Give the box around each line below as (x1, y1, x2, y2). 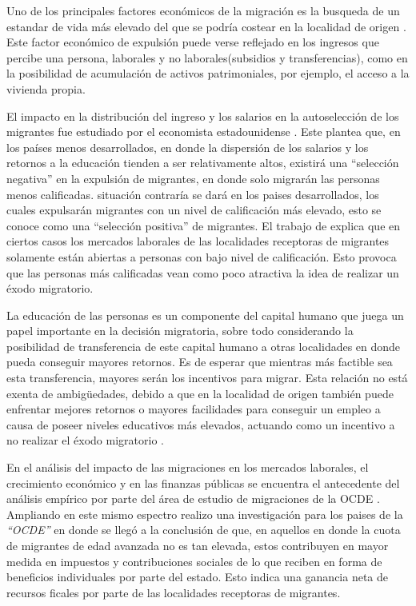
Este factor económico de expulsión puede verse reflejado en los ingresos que (6, 34, 379, 50)
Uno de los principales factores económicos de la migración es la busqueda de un (6, 2, 400, 18)
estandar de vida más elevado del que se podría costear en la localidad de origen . (6, 18, 406, 34)
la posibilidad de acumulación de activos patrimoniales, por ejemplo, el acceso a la (6, 65, 410, 82)
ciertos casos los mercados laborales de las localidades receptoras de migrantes (6, 233, 390, 249)
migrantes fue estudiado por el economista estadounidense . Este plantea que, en (6, 123, 401, 140)
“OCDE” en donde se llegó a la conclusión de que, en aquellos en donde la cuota (6, 521, 401, 538)
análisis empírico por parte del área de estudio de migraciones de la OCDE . (6, 490, 380, 507)
